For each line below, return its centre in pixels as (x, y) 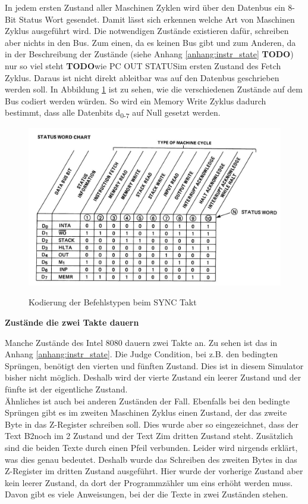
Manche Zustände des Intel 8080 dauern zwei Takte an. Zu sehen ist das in (141, 342)
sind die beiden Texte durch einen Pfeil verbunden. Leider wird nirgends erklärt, (151, 447)
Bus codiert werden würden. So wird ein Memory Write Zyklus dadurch (136, 101)
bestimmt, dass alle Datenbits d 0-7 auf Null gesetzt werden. (113, 113)
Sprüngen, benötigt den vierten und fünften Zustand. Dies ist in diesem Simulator (154, 365)
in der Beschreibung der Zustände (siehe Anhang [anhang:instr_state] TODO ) (149, 54)
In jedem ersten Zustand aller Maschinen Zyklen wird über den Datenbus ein (145, 7)
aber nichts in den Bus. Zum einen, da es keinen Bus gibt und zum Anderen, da (150, 42)
